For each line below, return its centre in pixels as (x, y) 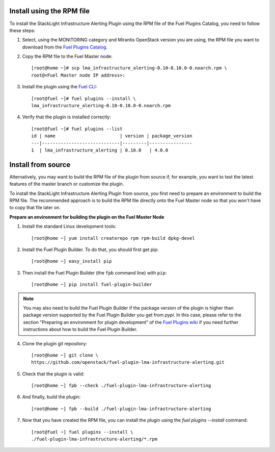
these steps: (22, 30)
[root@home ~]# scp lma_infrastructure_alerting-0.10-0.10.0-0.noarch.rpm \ (129, 68)
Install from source (40, 165)
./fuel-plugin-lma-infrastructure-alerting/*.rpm (94, 439)
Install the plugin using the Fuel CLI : (60, 87)
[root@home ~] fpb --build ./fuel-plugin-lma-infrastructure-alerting (121, 409)
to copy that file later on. (35, 208)
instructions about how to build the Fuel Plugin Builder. (80, 330)
